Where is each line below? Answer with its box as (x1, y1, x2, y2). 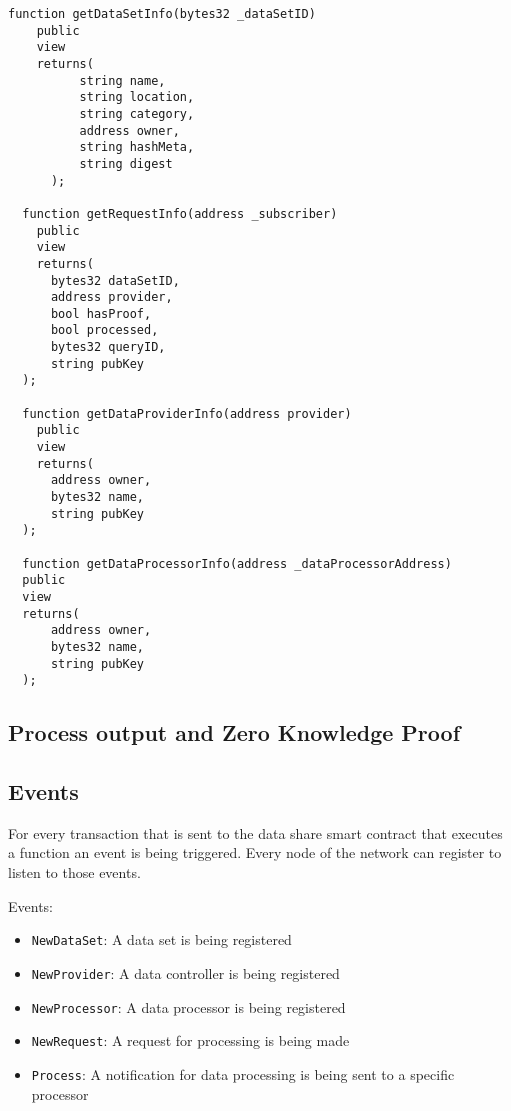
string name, (79, 73, 166, 88)
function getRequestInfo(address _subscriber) (22, 206, 338, 221)
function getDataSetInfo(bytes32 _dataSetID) (8, 7, 316, 21)
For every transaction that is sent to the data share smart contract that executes (8, 822, 503, 843)
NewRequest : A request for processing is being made (31, 1030, 350, 1051)
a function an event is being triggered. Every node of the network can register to (8, 842, 502, 863)
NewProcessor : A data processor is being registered (31, 996, 346, 1017)
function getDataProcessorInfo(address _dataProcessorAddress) (22, 556, 452, 571)
